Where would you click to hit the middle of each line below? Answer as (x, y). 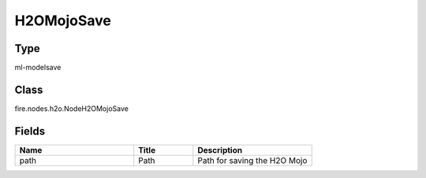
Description (220, 150)
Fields (30, 131)
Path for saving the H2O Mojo (252, 160)
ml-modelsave (38, 68)
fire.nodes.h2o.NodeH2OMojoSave (72, 108)
